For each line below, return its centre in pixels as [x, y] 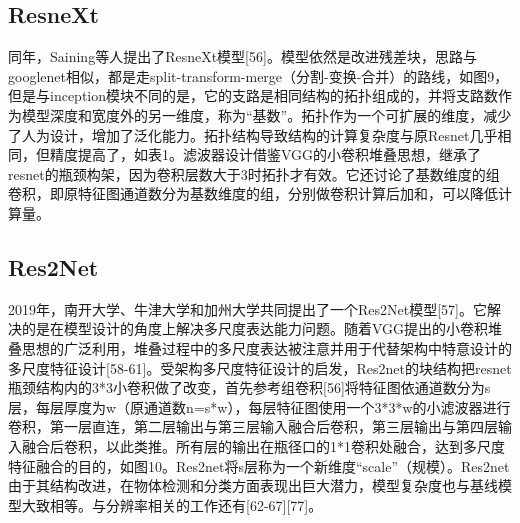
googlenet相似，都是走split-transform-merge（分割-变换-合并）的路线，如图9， [258, 75]
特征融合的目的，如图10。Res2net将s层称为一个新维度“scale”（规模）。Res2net [259, 465]
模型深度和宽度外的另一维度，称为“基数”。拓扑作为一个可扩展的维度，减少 [266, 114]
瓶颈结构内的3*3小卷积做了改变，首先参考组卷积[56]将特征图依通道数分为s [249, 387]
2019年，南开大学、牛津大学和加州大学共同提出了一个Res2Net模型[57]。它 [247, 308]
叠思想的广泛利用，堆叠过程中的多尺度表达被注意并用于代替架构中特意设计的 [260, 347]
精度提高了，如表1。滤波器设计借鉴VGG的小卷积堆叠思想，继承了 [265, 154]
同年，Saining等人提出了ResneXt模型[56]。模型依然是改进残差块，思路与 [242, 56]
